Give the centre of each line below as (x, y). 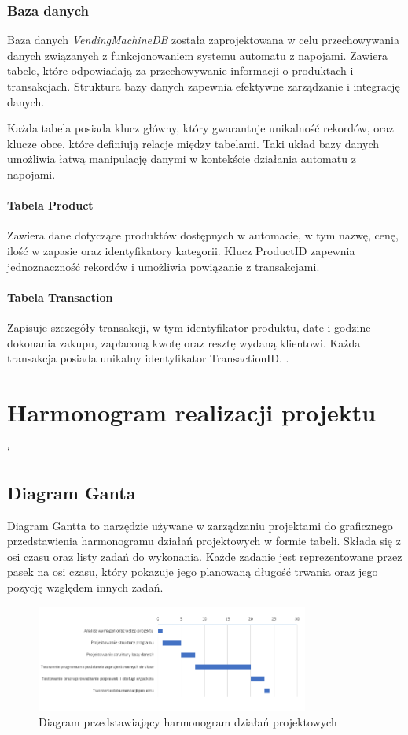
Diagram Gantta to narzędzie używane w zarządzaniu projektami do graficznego (200, 525)
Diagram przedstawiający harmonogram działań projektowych (188, 721)
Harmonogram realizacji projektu (192, 412)
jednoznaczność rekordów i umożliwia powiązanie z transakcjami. (164, 266)
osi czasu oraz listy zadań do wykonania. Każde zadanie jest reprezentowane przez (205, 556)
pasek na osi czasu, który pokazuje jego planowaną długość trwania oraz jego (193, 572)
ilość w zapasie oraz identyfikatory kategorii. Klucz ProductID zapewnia (181, 250)
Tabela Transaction (60, 297)
